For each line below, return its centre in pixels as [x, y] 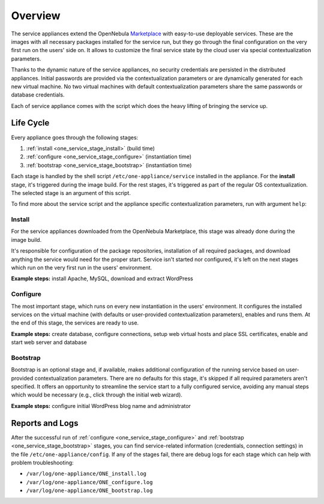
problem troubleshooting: [43, 463]
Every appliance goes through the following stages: [75, 137]
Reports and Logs [45, 423]
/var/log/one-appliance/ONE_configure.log [89, 482]
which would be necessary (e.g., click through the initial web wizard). [97, 395]
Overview [36, 16]
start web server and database [49, 343]
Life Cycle [30, 123]
